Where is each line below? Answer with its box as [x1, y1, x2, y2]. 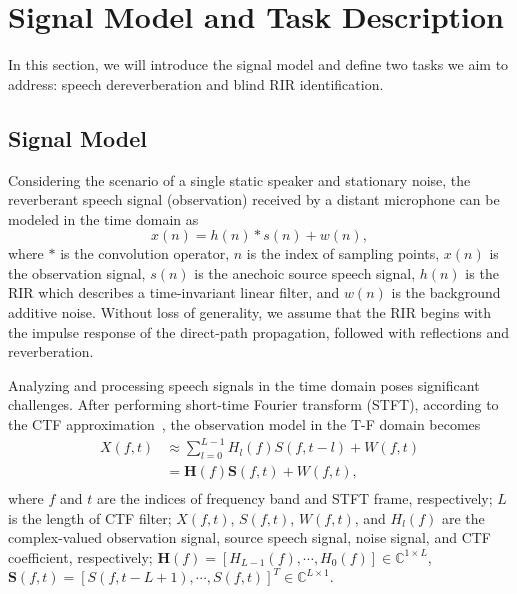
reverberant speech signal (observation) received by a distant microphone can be [8, 189, 500, 210]
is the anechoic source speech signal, [194, 262, 416, 283]
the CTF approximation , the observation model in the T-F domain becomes [8, 414, 481, 435]
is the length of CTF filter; [8, 507, 172, 528]
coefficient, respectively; [8, 546, 153, 567]
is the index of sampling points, [246, 243, 440, 264]
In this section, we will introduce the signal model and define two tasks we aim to [8, 54, 509, 75]
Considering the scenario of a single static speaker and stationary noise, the [8, 169, 471, 190]
